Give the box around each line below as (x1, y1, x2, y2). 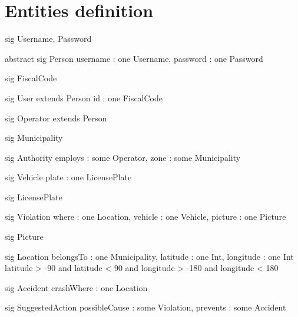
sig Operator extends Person (5, 111, 107, 124)
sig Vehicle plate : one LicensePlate (5, 171, 132, 183)
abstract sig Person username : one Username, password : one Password (5, 52, 263, 64)
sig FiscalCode (5, 72, 57, 84)
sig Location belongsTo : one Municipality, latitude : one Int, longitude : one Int (5, 250, 294, 262)
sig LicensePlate (5, 190, 62, 203)
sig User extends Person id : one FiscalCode (5, 91, 163, 104)
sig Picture (5, 230, 44, 243)
